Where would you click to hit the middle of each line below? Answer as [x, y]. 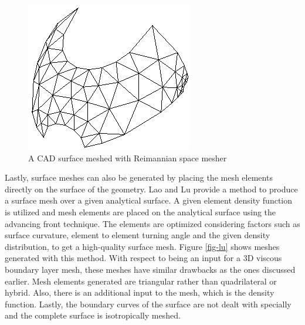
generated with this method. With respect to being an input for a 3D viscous [143, 258]
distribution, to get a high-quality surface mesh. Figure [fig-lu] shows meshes [142, 246]
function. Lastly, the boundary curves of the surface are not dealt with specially [148, 304]
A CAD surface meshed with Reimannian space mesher [128, 158]
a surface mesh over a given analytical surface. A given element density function [148, 200]
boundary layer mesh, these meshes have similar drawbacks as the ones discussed [150, 269]
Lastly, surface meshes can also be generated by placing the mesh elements [139, 177]
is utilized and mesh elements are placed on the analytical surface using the [140, 211]
